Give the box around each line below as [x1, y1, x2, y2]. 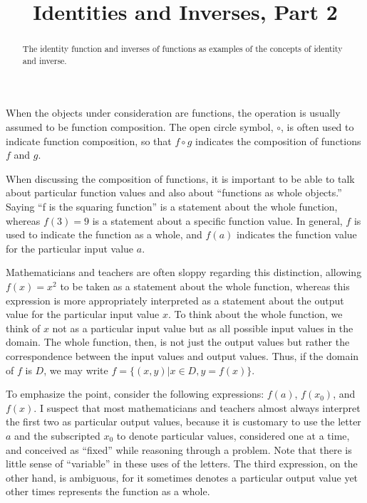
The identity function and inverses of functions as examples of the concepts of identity [22, 43, 343, 55]
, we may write [43, 362, 108, 377]
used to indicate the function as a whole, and [6, 227, 202, 242]
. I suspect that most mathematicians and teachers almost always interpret [33, 400, 361, 415]
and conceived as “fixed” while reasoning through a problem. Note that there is [6, 442, 352, 457]
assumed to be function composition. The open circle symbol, [6, 120, 274, 134]
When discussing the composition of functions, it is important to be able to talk [6, 171, 355, 186]
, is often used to [281, 120, 354, 134]
